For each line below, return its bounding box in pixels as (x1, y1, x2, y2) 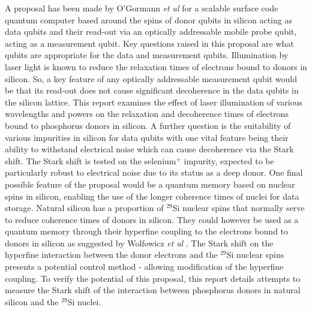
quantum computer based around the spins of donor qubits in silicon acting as (5, 13, 292, 26)
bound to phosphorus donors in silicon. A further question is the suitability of (5, 119, 291, 131)
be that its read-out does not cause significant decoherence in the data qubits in (5, 84, 299, 97)
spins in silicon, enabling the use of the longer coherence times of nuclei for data (5, 189, 299, 202)
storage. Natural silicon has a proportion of (5, 201, 164, 214)
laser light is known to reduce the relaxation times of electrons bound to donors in (5, 60, 307, 73)
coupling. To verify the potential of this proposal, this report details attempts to (5, 272, 301, 284)
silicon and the (5, 295, 59, 308)
